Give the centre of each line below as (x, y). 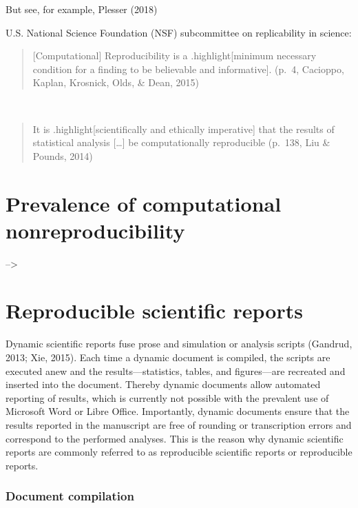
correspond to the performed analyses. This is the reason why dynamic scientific (175, 438)
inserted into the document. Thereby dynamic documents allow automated (163, 384)
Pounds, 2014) (63, 155)
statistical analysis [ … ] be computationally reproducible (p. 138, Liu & (181, 142)
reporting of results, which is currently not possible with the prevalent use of (167, 397)
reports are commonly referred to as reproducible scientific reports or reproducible (179, 452)
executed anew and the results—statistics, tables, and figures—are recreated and (176, 370)
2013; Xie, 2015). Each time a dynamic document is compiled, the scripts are (168, 357)
